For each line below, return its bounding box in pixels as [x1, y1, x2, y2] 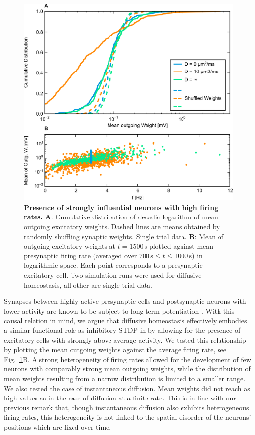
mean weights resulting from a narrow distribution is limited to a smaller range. [4, 373, 246, 383]
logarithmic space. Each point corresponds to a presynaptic [24, 260, 203, 270]
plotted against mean [149, 241, 214, 251]
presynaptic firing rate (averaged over [24, 250, 137, 260]
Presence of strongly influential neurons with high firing [24, 202, 219, 212]
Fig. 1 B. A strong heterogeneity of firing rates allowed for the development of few [4, 354, 251, 364]
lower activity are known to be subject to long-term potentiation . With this [4, 305, 235, 316]
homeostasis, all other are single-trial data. [24, 279, 152, 290]
